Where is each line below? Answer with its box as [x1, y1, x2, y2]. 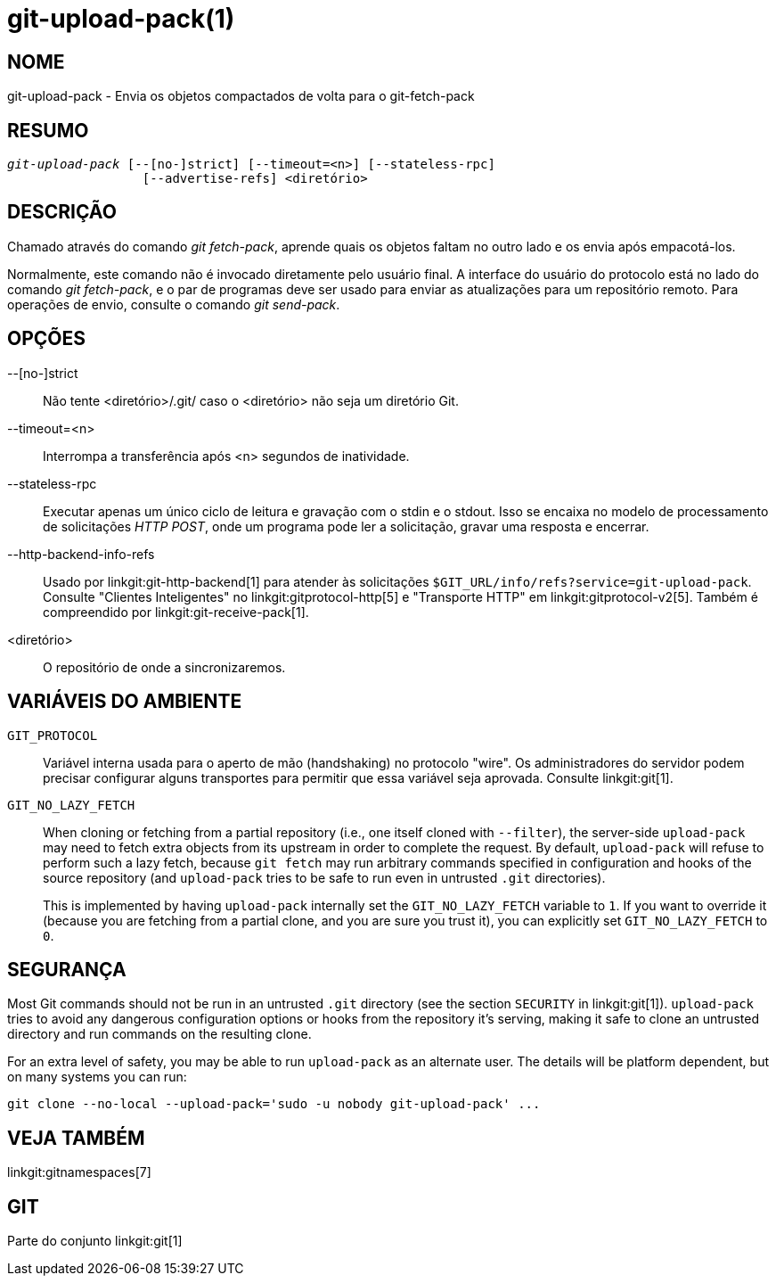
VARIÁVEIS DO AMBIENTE [7, 690, 242, 713]
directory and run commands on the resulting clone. [7, 1026, 312, 1042]
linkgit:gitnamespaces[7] [7, 1164, 151, 1180]
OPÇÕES [7, 327, 86, 350]
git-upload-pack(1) [7, 4, 235, 34]
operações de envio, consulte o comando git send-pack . [7, 296, 340, 312]
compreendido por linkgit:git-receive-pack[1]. [43, 604, 309, 620]
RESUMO [7, 119, 89, 142]
